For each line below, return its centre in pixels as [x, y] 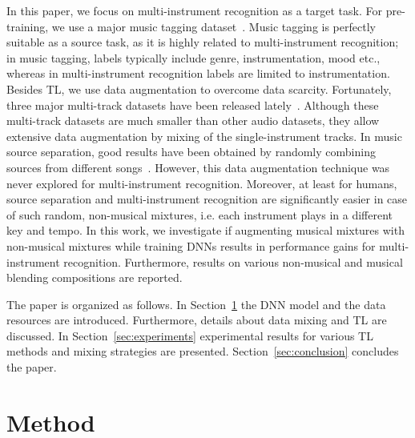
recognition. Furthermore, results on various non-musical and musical [233, 261]
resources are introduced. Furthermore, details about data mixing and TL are [197, 320]
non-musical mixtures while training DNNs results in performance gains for [191, 245]
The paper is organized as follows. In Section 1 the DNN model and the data [196, 304]
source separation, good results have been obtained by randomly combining [191, 152]
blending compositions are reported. [95, 277]
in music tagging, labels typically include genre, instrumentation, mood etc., [193, 57]
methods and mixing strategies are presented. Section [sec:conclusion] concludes [203, 351]
